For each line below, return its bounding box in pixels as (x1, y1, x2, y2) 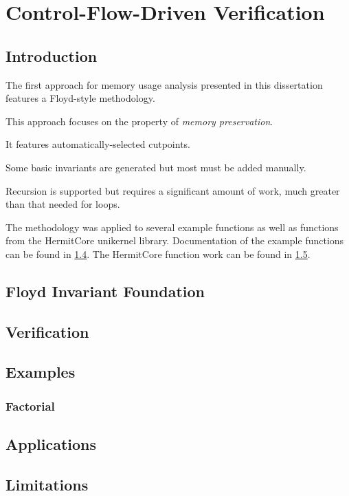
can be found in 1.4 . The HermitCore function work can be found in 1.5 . (5, 246, 311, 261)
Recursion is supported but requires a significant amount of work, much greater (5, 183, 340, 197)
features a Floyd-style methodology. (5, 91, 155, 105)
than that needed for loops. (5, 197, 120, 211)
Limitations (5, 473, 89, 495)
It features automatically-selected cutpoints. (5, 137, 190, 151)
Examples (5, 361, 76, 382)
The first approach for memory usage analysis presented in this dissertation (5, 77, 323, 91)
